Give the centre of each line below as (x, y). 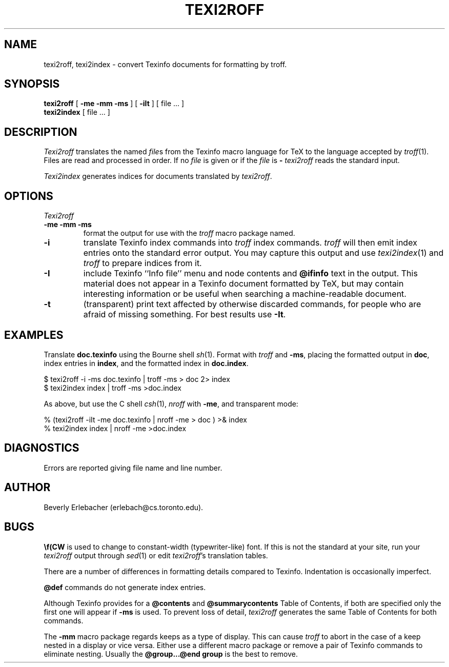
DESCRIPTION (41, 132)
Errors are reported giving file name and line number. (133, 468)
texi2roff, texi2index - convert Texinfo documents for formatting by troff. (165, 64)
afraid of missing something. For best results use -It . (185, 315)
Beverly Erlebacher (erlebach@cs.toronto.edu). (124, 507)
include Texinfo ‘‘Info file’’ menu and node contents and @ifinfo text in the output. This (250, 274)
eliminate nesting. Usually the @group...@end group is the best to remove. (171, 654)
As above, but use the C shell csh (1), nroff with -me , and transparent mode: (171, 403)
